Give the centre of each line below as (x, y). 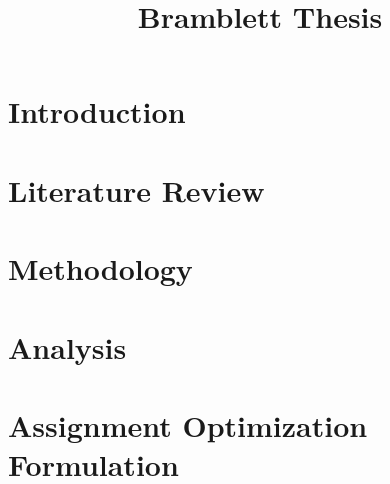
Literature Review (136, 189)
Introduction (97, 111)
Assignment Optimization (188, 424)
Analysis (67, 346)
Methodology (100, 268)
